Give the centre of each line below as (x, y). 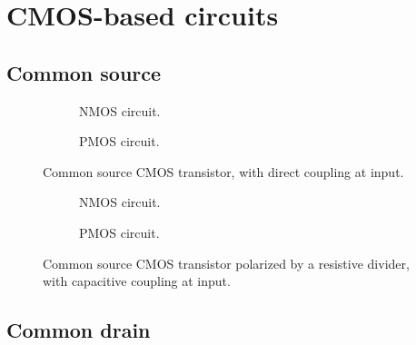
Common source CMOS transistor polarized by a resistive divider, (226, 263)
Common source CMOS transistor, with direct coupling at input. (223, 171)
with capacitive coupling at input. (137, 281)
